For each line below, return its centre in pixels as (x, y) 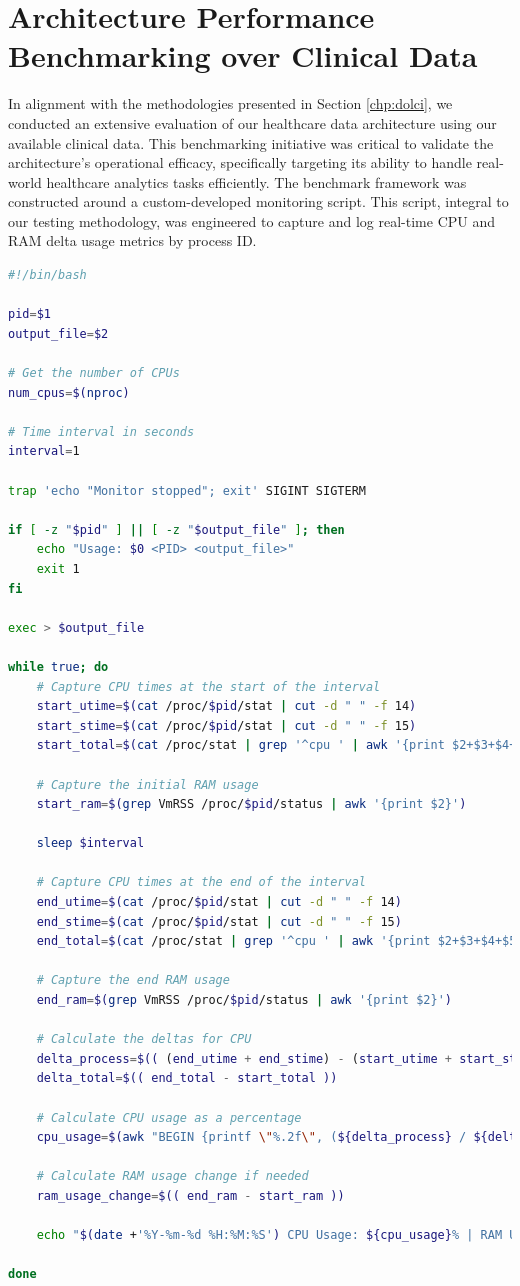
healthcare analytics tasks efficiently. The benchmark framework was (256, 181)
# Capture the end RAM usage (133, 980)
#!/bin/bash (47, 275)
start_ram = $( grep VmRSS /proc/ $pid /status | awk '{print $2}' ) (251, 804)
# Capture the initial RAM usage (147, 784)
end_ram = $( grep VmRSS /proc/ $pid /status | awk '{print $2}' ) (244, 1000)
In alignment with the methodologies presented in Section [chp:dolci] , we (230, 103)
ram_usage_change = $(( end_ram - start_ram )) (190, 1195)
